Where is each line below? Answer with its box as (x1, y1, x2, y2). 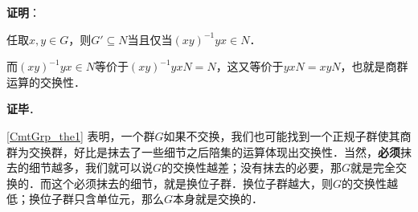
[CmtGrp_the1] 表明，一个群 (6, 127, 155, 144)
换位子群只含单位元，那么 (28, 190, 164, 207)
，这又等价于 (215, 58, 284, 75)
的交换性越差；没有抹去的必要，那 (162, 159, 342, 176)
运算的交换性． (6, 73, 85, 90)
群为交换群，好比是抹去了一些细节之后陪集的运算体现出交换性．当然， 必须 (6, 143, 400, 160)
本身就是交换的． (173, 190, 264, 207)
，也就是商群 (340, 58, 408, 75)
